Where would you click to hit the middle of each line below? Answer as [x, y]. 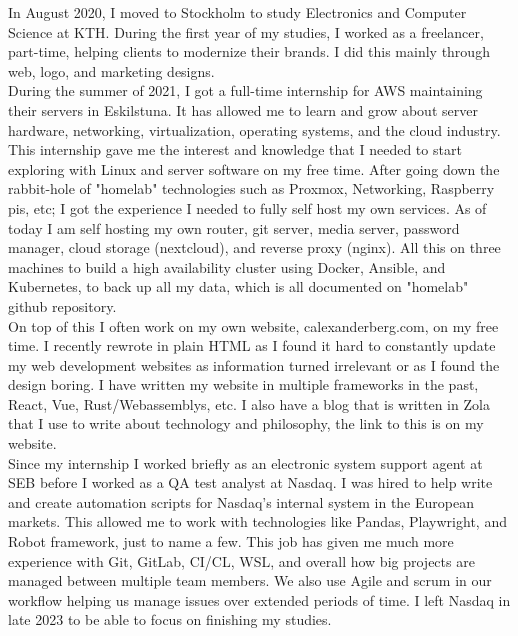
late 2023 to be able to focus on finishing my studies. [170, 619]
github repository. [62, 305]
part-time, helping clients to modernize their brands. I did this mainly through [249, 51]
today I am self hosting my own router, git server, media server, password [234, 227]
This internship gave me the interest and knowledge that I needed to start [235, 149]
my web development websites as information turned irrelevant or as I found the [254, 364]
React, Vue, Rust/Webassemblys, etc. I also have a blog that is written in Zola [249, 403]
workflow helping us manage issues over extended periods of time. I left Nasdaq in [259, 599]
